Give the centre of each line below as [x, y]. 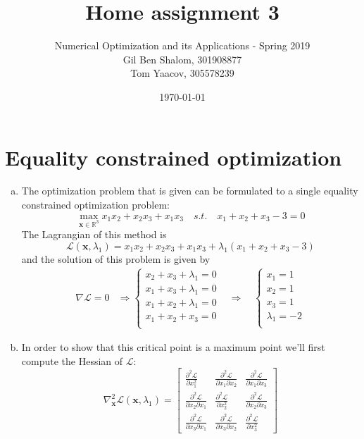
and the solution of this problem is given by [116, 259]
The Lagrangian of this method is [94, 234]
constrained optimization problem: [95, 205]
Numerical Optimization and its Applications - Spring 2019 [182, 45]
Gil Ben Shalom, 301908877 [182, 59]
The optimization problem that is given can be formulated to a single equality [190, 191]
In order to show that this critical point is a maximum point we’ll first [173, 347]
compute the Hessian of [72, 360]
